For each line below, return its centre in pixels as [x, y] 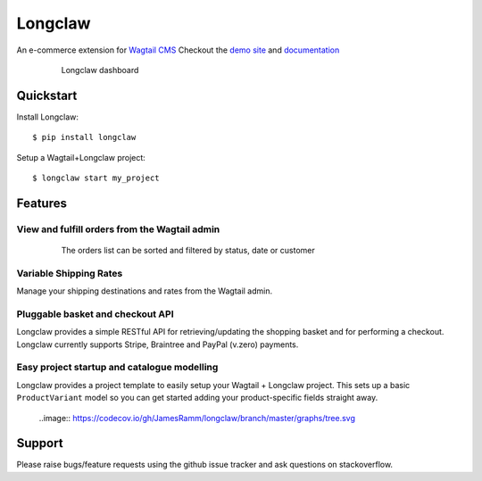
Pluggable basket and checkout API [95, 314]
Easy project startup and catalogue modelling [117, 368]
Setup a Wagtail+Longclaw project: [81, 157]
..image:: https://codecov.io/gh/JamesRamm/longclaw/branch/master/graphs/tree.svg [197, 418]
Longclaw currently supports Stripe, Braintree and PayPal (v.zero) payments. [158, 344]
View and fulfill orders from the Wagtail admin [118, 229]
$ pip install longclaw [84, 137]
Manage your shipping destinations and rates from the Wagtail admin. [145, 291]
